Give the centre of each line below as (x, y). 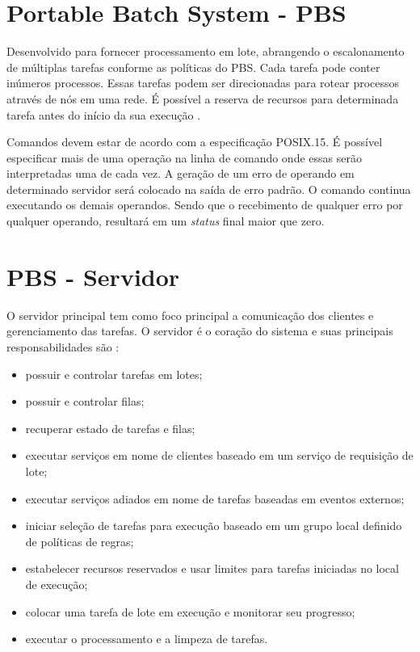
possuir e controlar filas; (85, 401)
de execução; (57, 584)
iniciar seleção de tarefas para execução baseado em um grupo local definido (214, 526)
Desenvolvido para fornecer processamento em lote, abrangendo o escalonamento (206, 51)
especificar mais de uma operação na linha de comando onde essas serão (184, 157)
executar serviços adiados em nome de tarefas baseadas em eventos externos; (215, 498)
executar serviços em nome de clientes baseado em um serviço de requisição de (219, 455)
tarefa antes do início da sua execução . (104, 114)
